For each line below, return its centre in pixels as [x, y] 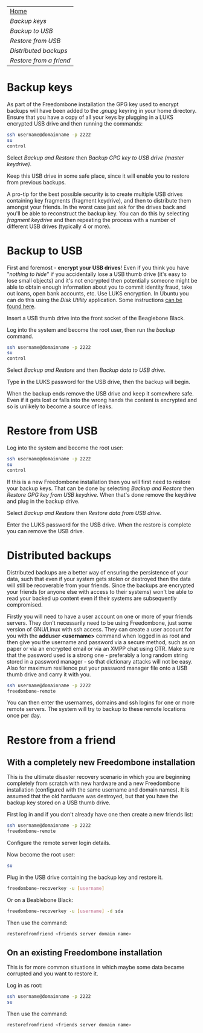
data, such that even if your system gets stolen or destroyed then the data [99, 579]
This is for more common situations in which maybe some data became [96, 967]
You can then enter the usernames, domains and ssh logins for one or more [101, 702]
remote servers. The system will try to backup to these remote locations [96, 709]
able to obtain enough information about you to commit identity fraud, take [100, 287]
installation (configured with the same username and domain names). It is [98, 790]
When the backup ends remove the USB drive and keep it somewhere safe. [100, 394]
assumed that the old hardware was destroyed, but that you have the [92, 796]
